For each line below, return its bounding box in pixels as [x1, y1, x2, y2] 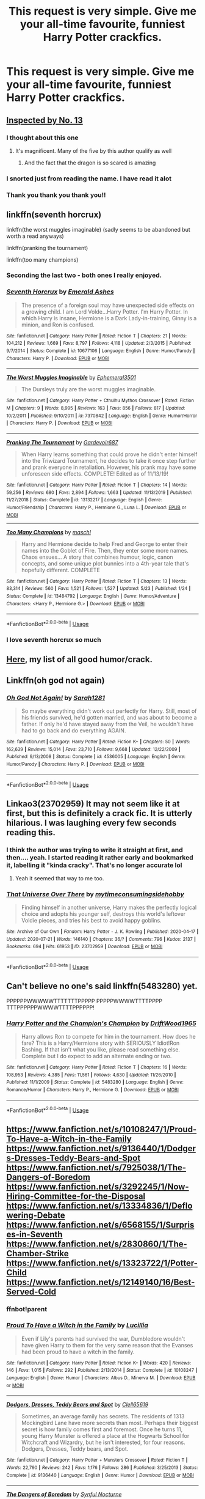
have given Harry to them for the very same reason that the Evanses [21, 1341, 193, 1349]
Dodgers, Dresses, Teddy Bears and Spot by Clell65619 [6, 1401, 148, 1409]
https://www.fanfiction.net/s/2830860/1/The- [6, 1239, 187, 1249]
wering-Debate [6, 1210, 65, 1220]
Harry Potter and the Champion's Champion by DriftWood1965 [6, 1019, 196, 1028]
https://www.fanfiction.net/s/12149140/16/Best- [6, 1276, 195, 1287]
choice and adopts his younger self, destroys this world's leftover [21, 910, 186, 918]
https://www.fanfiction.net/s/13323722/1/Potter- [6, 1258, 198, 1268]
